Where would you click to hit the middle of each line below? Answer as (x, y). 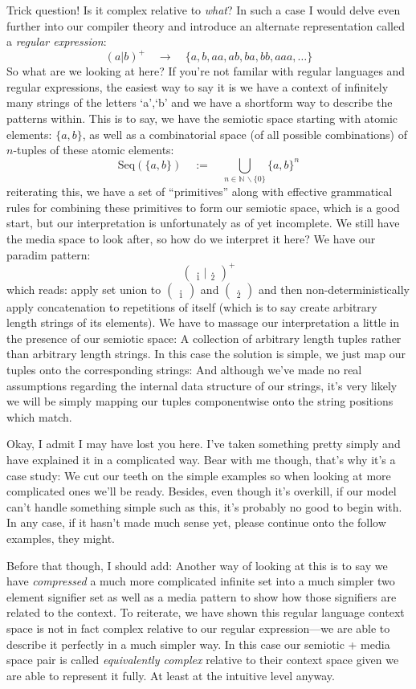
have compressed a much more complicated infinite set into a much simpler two (201, 581)
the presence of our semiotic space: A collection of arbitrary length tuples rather (204, 338)
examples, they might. (61, 538)
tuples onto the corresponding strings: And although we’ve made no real (184, 370)
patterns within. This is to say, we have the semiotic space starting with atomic (202, 118)
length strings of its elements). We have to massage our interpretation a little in (203, 322)
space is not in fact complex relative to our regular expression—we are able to (198, 628)
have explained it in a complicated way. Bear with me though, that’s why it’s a (201, 459)
